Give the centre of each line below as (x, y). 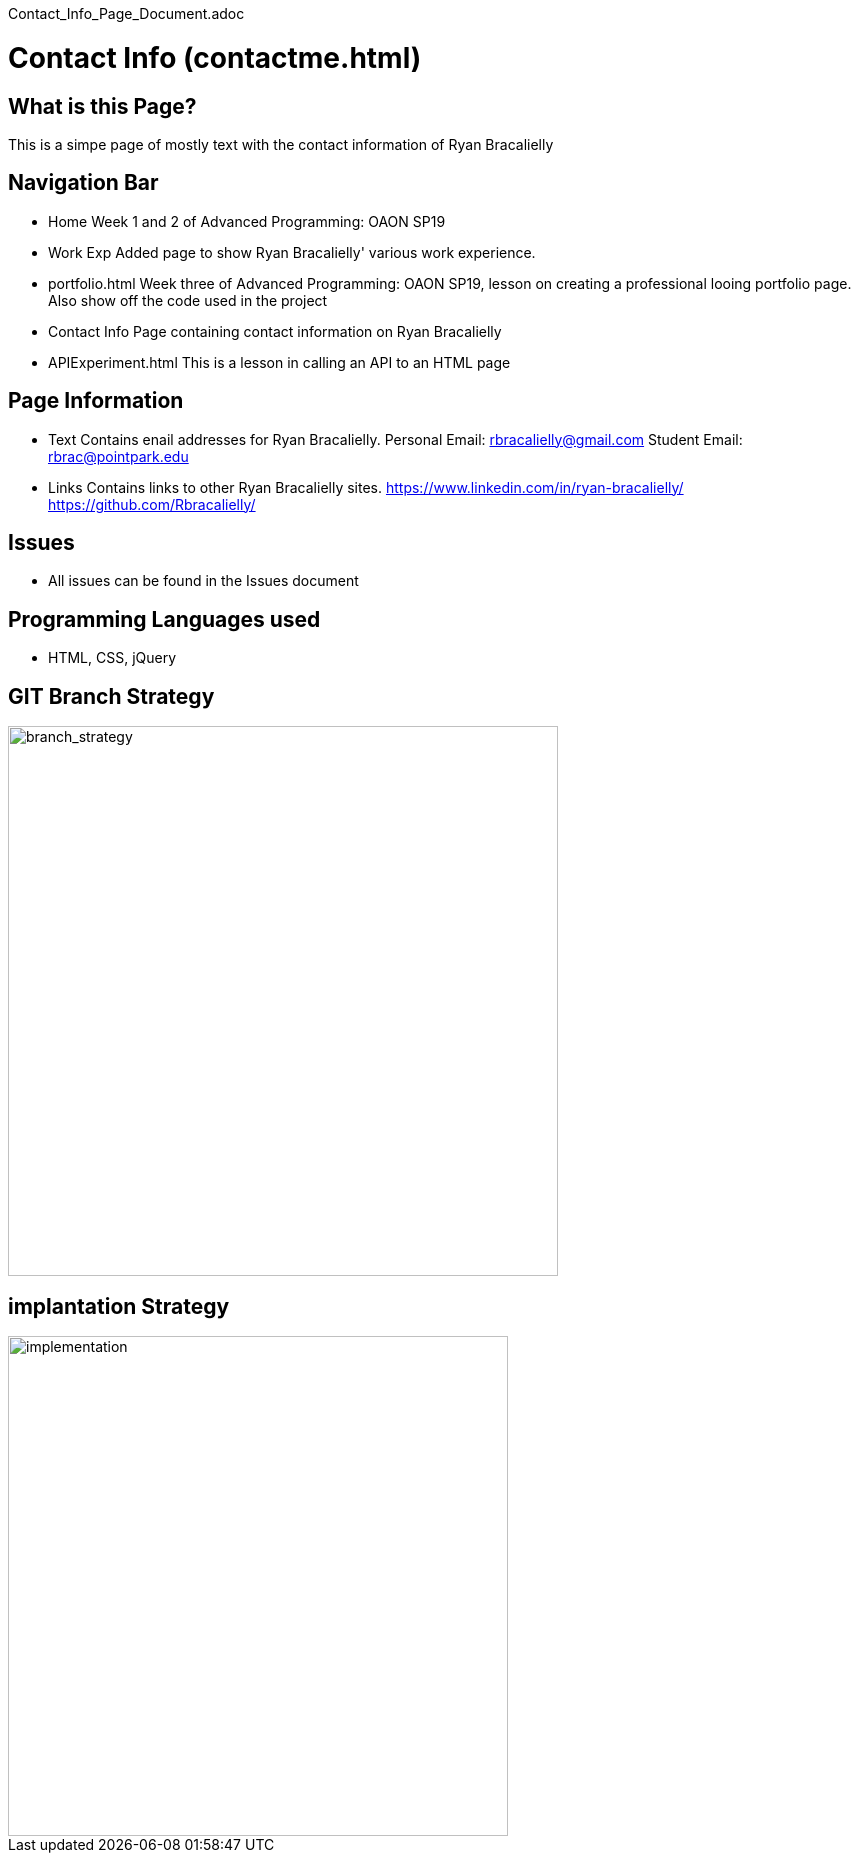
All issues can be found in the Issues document (203, 581)
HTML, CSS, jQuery (112, 658)
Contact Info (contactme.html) (215, 57)
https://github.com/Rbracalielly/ (152, 504)
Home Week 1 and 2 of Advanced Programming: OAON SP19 (247, 221)
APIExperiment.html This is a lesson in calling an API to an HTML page (279, 362)
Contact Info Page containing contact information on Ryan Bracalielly (275, 331)
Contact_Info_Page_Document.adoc (126, 13)
